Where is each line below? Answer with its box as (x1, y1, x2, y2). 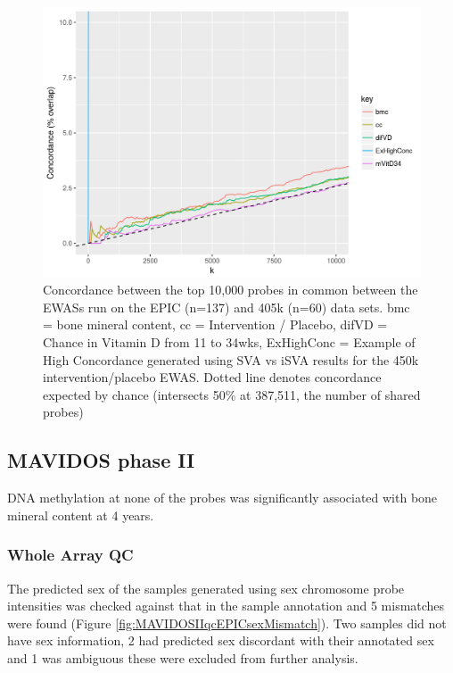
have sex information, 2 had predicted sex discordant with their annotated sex (7, 631, 434, 650)
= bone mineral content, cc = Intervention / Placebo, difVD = (43, 315, 388, 334)
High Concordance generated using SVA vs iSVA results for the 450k (43, 350, 419, 369)
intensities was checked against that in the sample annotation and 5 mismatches (7, 596, 445, 615)
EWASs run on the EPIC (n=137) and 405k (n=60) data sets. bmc (43, 297, 410, 316)
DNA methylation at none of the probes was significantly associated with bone (7, 488, 438, 507)
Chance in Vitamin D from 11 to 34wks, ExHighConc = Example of (43, 333, 416, 352)
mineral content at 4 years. (7, 505, 154, 524)
